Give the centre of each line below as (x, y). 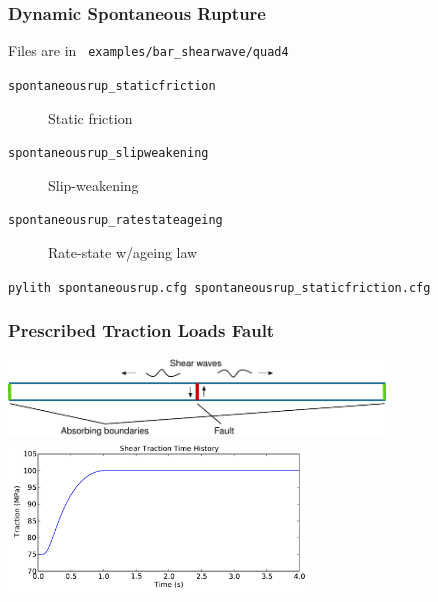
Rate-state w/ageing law (123, 252)
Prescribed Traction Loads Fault (141, 330)
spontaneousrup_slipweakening (108, 153)
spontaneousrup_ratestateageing (115, 220)
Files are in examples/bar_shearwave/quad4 (148, 50)
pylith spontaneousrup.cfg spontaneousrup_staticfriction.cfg (219, 287)
